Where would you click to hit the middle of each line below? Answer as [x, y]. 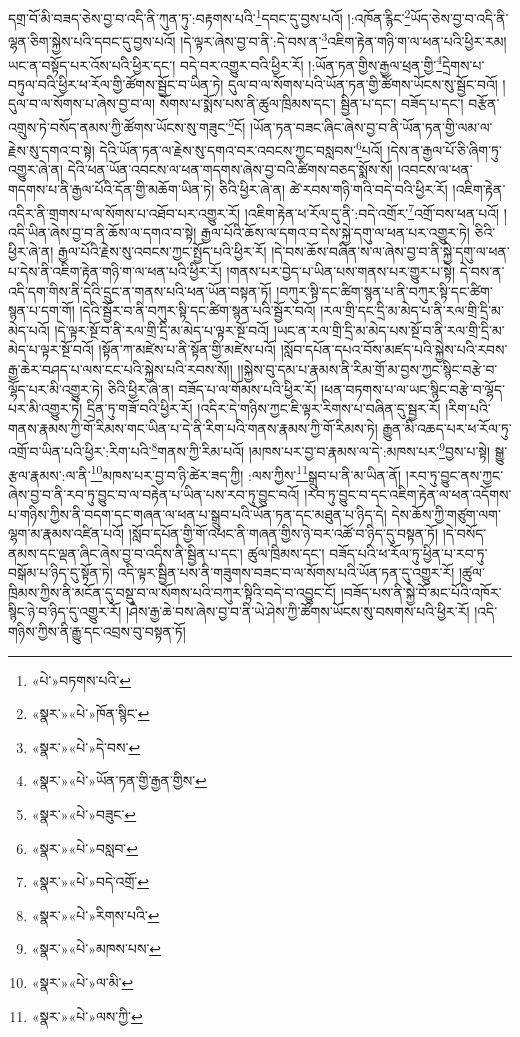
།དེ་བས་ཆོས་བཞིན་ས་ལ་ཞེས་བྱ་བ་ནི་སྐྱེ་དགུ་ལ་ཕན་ [390, 251]
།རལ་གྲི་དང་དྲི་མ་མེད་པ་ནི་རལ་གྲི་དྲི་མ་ [412, 310]
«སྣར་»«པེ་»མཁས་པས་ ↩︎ [96, 948]
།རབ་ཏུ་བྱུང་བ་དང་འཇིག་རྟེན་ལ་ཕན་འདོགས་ [408, 493]
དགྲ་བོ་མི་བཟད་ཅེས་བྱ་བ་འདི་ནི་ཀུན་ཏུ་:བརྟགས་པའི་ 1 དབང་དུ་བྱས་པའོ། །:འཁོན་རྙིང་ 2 [209, 16]
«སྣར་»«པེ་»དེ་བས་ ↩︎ [86, 746]
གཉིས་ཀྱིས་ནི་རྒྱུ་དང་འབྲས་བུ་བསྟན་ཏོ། [97, 631]
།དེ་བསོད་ [464, 533]
